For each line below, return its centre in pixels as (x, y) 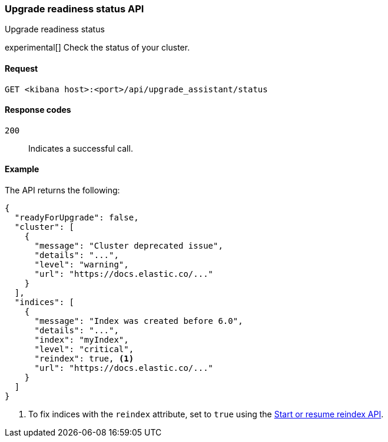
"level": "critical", (84, 349)
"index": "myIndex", (82, 340)
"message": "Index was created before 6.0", (139, 321)
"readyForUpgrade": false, (77, 218)
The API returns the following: (62, 190)
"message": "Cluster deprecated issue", (129, 246)
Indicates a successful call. (81, 148)
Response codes (38, 110)
